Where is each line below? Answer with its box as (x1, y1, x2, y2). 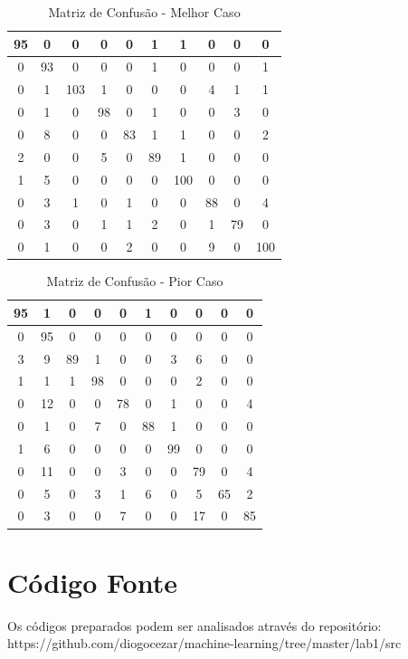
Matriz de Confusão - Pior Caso (46, 272, 223, 291)
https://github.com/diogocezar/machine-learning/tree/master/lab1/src (7, 634, 402, 653)
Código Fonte (7, 563, 177, 600)
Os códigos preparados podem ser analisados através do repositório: (7, 616, 382, 635)
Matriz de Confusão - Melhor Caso (48, 3, 241, 21)
